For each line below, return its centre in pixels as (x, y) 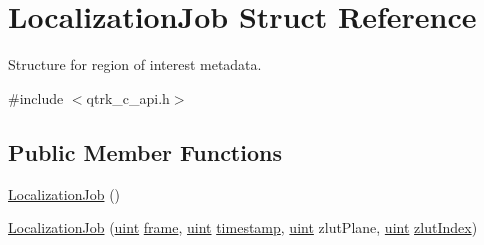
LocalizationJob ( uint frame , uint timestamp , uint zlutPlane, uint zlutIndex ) (243, 227)
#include (36, 97)
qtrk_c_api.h (128, 97)
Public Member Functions (145, 151)
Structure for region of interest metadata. (135, 64)
